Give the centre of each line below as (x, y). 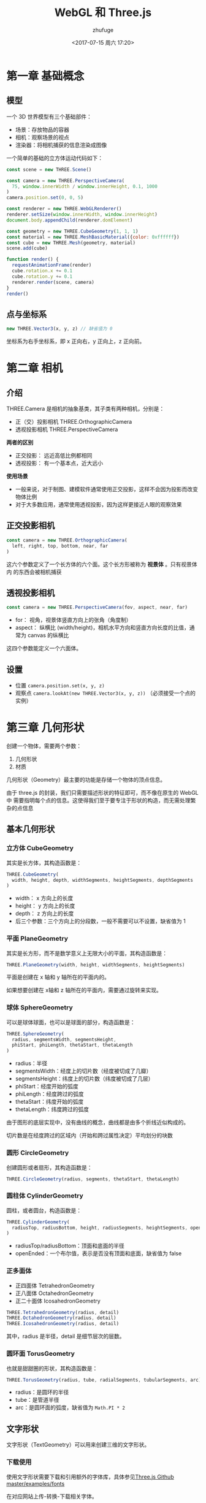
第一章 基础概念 (45, 76)
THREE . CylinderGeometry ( (38, 1222)
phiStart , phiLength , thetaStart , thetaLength (72, 1045)
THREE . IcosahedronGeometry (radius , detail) (63, 1324)
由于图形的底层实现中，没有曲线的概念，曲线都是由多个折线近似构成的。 (97, 1122)
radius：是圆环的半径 (42, 1392)
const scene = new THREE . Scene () (49, 169)
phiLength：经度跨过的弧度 (49, 1094)
